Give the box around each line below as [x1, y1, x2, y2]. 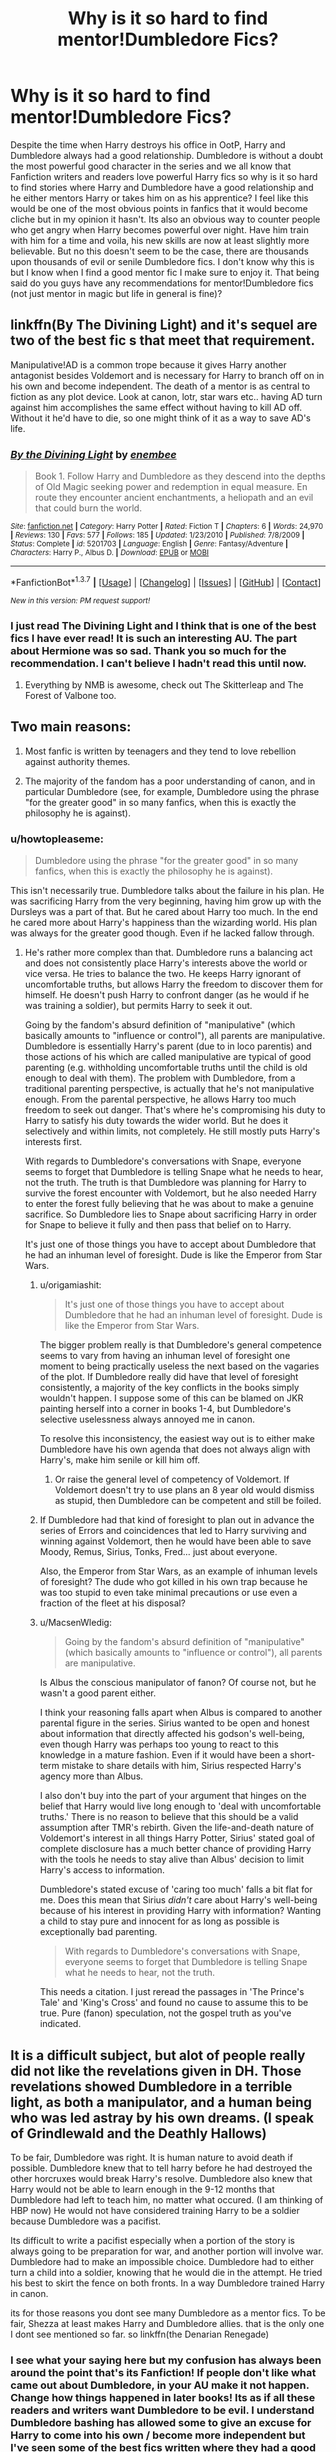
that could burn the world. [34, 502, 143, 514]
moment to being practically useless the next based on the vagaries [39, 1360, 320, 1372]
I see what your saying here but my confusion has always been [10, 2353, 322, 2367]
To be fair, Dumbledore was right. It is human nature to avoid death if [10, 2151, 293, 2163]
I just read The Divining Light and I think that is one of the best [10, 618, 317, 632]
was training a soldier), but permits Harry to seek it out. [24, 1000, 253, 1012]
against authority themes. [24, 755, 131, 767]
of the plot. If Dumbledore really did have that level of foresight [39, 1371, 299, 1383]
